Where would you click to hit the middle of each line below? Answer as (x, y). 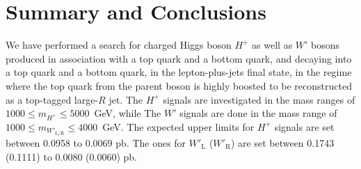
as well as (272, 45)
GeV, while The (128, 113)
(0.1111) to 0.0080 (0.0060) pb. (72, 156)
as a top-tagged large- (52, 99)
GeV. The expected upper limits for (178, 126)
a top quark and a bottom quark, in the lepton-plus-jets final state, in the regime (179, 72)
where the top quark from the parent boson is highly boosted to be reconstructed (179, 85)
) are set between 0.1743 (282, 142)
